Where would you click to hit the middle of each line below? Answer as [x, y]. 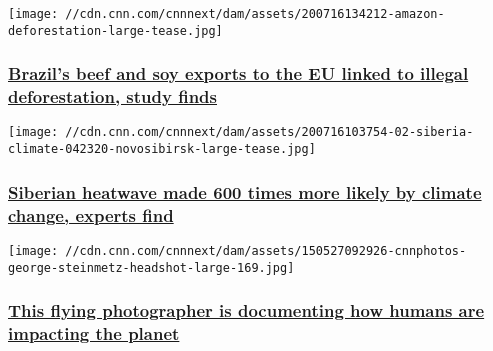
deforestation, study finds [112, 96]
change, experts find [91, 214]
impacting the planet [94, 333]
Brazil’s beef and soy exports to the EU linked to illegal [238, 73]
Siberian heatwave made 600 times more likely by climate [245, 191]
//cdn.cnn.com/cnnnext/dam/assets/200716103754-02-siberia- [269, 132]
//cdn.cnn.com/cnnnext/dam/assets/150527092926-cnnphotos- [266, 250]
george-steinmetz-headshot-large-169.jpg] [151, 267]
